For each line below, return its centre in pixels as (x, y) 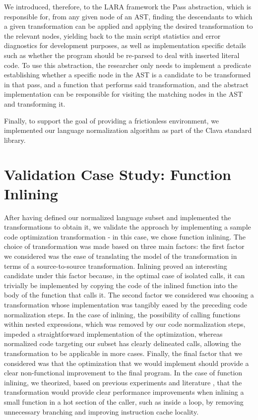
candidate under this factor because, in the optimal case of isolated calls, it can (125, 275)
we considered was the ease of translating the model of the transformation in (121, 256)
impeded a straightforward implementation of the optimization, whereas (113, 333)
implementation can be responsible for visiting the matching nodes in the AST (124, 94)
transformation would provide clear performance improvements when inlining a (124, 392)
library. (15, 140)
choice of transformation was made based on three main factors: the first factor (124, 246)
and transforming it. (35, 103)
